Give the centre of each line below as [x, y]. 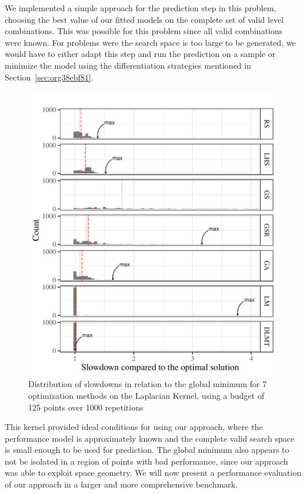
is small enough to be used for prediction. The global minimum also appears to [147, 450]
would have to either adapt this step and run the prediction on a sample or [140, 54]
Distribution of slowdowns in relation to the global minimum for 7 [148, 384]
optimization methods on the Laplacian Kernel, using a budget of [146, 395]
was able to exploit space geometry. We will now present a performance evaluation [153, 473]
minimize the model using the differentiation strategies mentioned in [128, 65]
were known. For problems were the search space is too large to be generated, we [150, 42]
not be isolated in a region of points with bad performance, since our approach [147, 461]
